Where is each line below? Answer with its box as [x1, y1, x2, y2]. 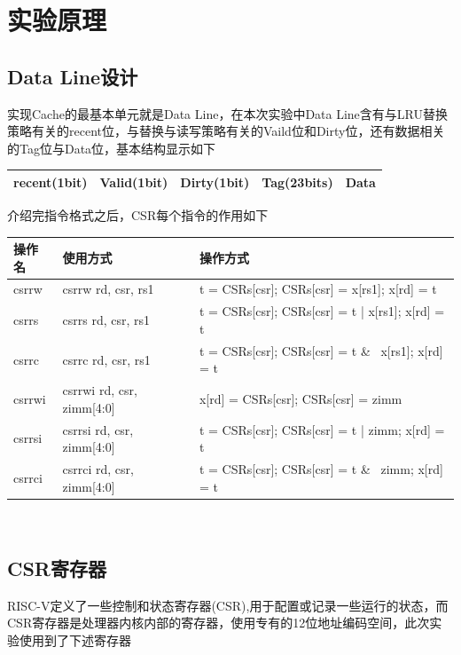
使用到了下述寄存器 [19, 630, 131, 649]
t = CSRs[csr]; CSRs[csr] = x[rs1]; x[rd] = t [199, 280, 437, 298]
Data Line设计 [7, 62, 138, 90]
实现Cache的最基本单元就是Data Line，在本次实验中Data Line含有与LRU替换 [7, 104, 448, 122]
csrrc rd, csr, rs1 [62, 350, 151, 368]
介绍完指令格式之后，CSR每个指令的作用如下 [7, 205, 269, 224]
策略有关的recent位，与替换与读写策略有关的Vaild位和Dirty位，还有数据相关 [7, 122, 445, 140]
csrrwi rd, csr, [62, 381, 137, 399]
